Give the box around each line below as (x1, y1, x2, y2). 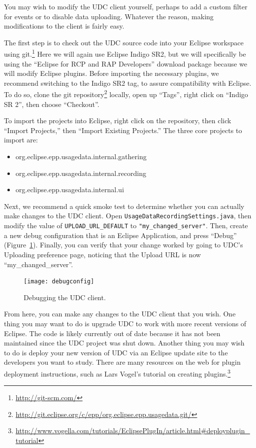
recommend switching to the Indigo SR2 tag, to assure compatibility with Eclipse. (4, 77, 252, 88)
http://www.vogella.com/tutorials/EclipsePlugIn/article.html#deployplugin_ (15, 425, 250, 436)
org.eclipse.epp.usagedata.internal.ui (15, 184, 124, 195)
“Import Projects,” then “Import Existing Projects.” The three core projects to (4, 125, 242, 135)
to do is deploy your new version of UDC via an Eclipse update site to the (4, 347, 228, 357)
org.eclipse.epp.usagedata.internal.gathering (15, 151, 147, 162)
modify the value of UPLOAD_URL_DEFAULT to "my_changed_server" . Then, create (4, 220, 248, 231)
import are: (4, 135, 38, 145)
